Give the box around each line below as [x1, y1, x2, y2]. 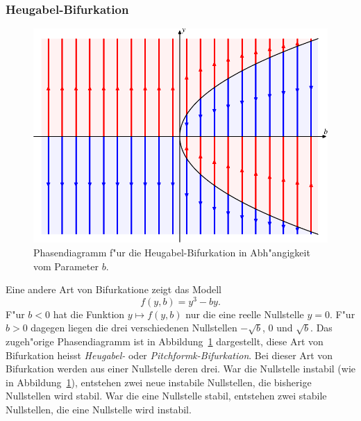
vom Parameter [33, 258, 99, 273]
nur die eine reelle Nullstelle [185, 306, 304, 321]
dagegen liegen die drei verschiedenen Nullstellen [31, 320, 237, 335]
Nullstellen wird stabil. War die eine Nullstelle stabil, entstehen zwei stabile [6, 388, 327, 403]
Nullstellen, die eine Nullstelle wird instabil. [6, 402, 192, 416]
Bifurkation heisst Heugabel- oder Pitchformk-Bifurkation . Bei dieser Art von [6, 347, 333, 362]
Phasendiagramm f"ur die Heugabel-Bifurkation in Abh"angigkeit [33, 245, 310, 259]
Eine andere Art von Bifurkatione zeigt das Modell [6, 282, 221, 297]
